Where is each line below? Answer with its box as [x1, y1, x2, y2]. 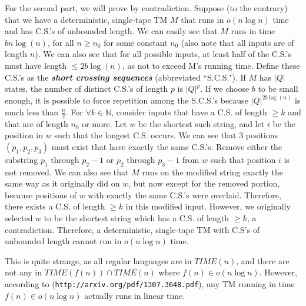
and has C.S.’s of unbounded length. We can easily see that [5, 25, 218, 37]
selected [5, 211, 33, 224]
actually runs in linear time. [84, 289, 185, 301]
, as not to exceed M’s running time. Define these [122, 59, 300, 71]
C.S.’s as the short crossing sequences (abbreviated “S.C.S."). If [5, 71, 246, 83]
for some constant [104, 36, 168, 48]
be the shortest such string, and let [138, 117, 265, 129]
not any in [5, 266, 42, 278]
